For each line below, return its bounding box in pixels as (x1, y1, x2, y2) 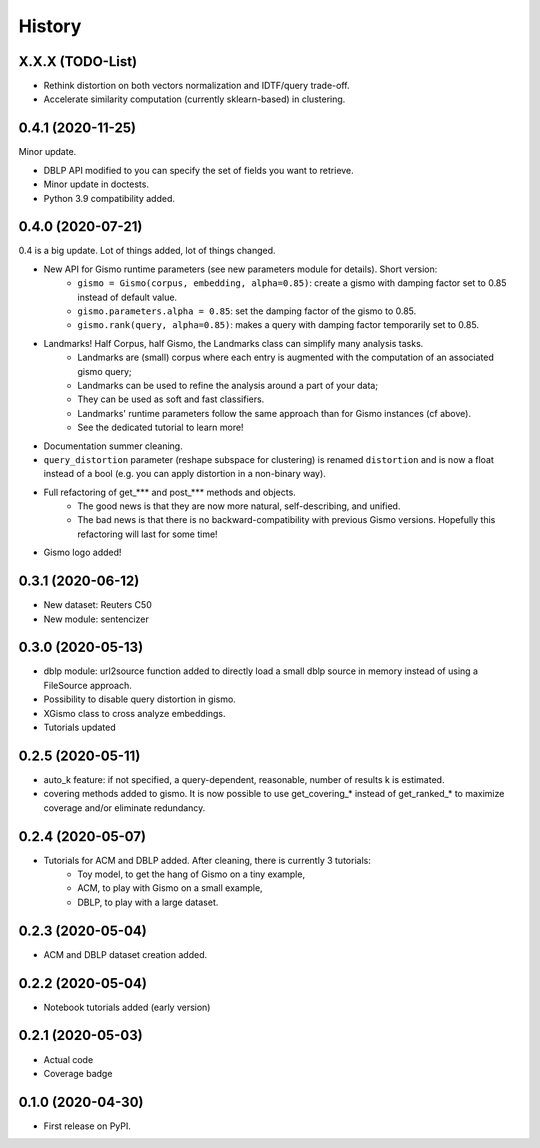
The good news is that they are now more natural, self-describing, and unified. (77, 500, 401, 512)
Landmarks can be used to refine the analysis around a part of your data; (77, 379, 379, 391)
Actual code (43, 1053, 94, 1065)
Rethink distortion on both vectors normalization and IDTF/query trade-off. (43, 80, 350, 92)
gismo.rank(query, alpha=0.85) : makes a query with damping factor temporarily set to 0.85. (77, 319, 480, 331)
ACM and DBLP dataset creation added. (43, 948, 208, 960)
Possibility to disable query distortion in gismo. (43, 693, 237, 705)
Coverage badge (43, 1067, 113, 1079)
